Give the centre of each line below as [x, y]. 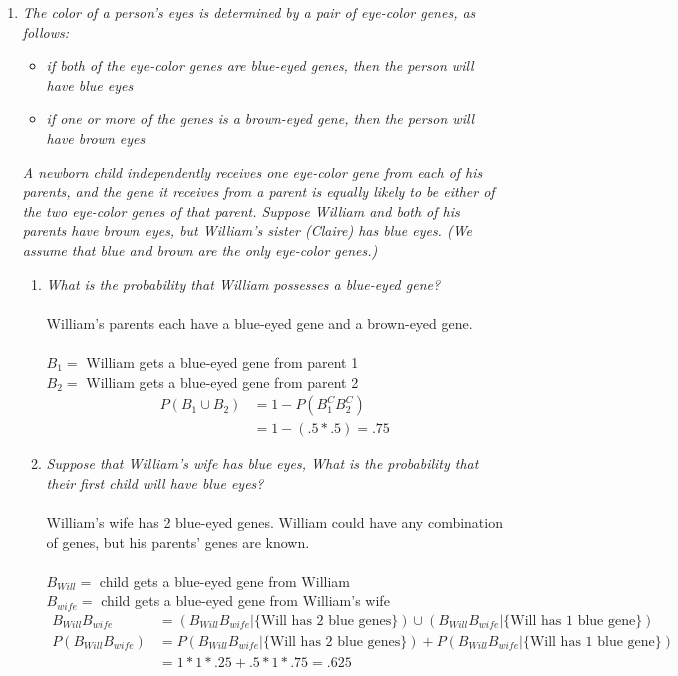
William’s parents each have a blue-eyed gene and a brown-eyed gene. [259, 322]
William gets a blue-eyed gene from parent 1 [222, 361]
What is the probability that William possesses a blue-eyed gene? [243, 283]
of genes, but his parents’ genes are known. [178, 541]
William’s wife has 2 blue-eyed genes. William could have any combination [274, 521]
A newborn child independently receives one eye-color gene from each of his [252, 171]
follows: [45, 31]
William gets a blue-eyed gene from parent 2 [222, 381]
